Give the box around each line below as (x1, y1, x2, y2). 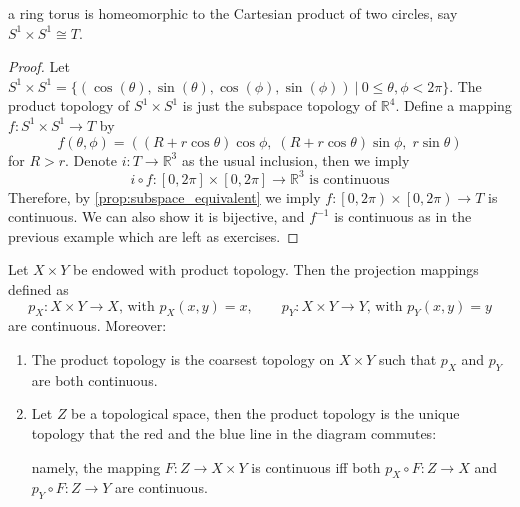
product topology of (8, 95, 130, 116)
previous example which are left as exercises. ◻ (8, 225, 299, 246)
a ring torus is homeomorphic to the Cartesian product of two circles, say (8, 3, 458, 23)
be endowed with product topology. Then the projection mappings (73, 259, 479, 280)
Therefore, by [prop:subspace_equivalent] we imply (8, 186, 321, 207)
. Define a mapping (395, 95, 512, 116)
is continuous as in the (334, 206, 472, 227)
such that (378, 349, 437, 370)
